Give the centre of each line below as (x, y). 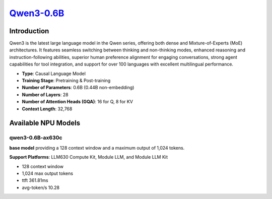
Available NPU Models (45, 123)
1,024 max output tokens (47, 173)
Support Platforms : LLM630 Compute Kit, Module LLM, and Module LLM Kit (89, 157)
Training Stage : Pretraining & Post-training (66, 81)
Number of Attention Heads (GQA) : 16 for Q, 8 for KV (78, 102)
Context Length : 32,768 (47, 109)
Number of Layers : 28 (45, 94)
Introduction (29, 31)
